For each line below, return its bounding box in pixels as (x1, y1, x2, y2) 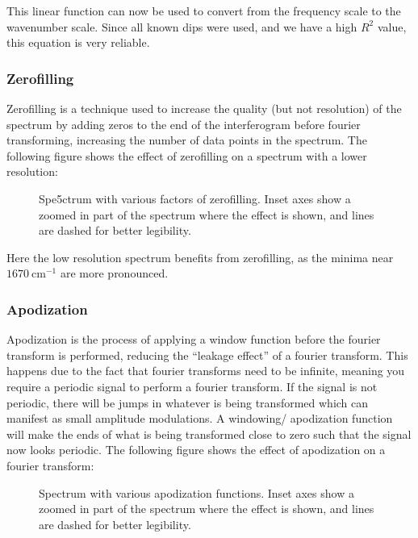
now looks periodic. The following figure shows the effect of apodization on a (6, 441, 386, 458)
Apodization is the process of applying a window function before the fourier (6, 331, 381, 348)
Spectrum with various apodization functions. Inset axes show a (39, 484, 354, 501)
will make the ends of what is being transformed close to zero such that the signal (6, 425, 412, 442)
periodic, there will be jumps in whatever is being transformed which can (6, 394, 369, 411)
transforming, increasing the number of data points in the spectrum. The (6, 131, 367, 148)
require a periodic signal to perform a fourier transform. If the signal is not (6, 377, 378, 394)
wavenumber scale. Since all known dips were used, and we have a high (6, 18, 357, 35)
